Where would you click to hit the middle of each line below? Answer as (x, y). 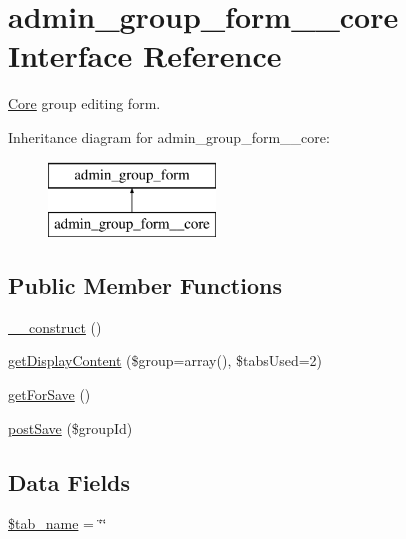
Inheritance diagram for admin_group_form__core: (169, 136)
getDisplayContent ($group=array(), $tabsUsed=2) (165, 360)
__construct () (55, 326)
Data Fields (69, 481)
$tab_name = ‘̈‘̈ (57, 523)
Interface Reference (145, 55)
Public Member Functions (145, 285)
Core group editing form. (84, 103)
